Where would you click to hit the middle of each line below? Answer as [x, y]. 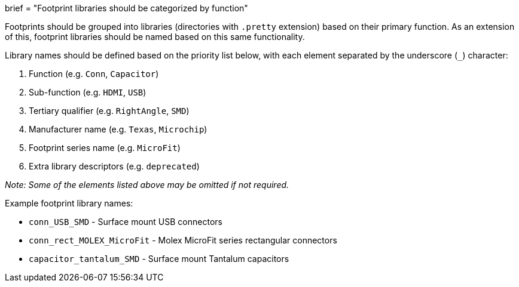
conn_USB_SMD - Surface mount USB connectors [126, 222]
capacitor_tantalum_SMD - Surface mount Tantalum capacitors [159, 259]
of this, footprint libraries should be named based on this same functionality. [155, 37]
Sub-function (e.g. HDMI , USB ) [88, 92]
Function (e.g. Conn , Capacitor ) [94, 74]
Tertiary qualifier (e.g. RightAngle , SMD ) [109, 111]
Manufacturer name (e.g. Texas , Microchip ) [118, 129]
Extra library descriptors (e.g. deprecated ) [114, 166]
